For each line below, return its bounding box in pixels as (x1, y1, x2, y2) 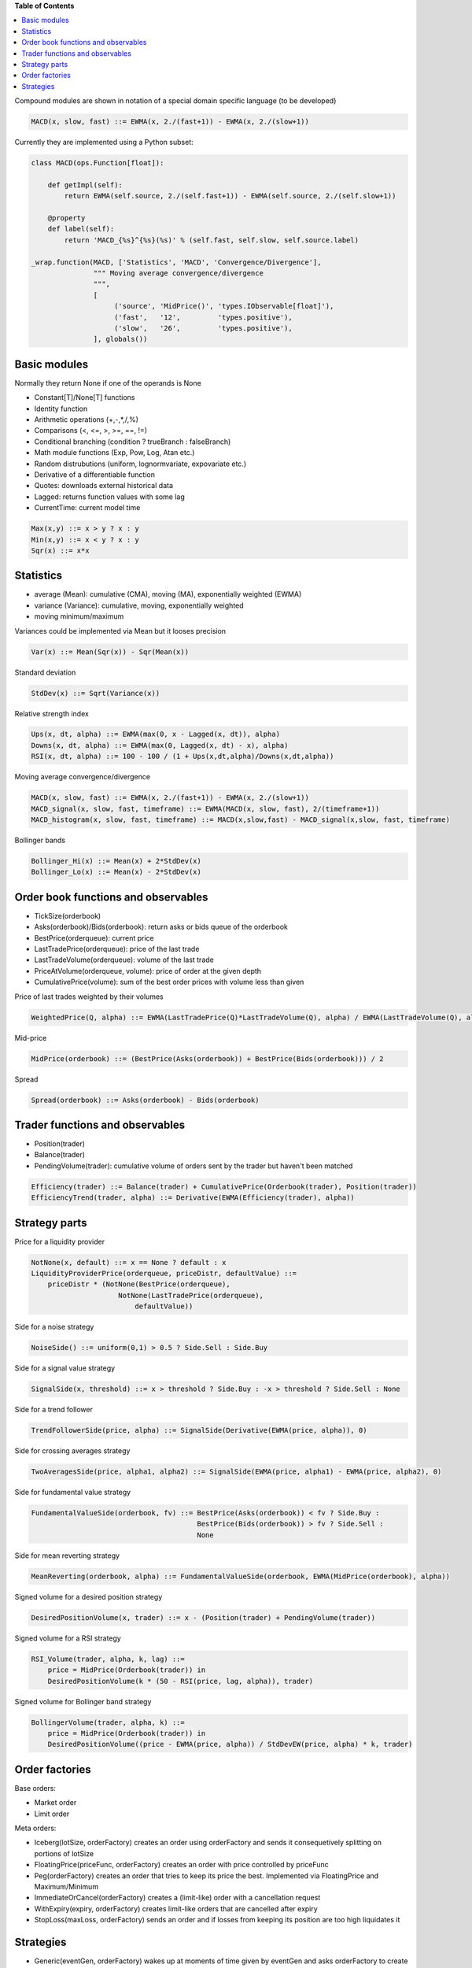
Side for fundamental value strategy (14, 1488, 131, 1497)
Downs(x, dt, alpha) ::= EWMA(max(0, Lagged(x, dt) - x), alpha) (31, 741, 289, 749)
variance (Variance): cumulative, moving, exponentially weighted (34, 601, 244, 610)
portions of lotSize (34, 1848, 94, 1858)
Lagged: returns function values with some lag (34, 492, 185, 501)
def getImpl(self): (47, 180, 124, 189)
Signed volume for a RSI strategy (14, 1633, 121, 1643)
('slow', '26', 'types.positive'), (114, 324, 293, 332)
